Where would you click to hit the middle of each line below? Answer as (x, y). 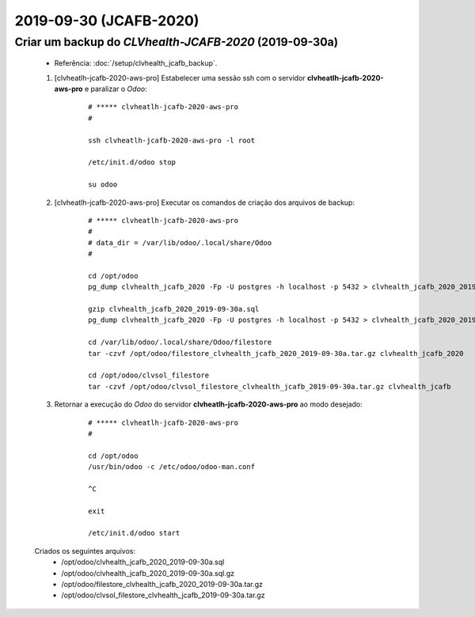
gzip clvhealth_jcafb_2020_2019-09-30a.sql (174, 309)
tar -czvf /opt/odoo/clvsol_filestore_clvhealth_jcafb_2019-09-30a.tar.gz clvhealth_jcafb (270, 386)
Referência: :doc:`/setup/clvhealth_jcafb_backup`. (136, 63)
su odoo (103, 185)
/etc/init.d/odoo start (134, 533)
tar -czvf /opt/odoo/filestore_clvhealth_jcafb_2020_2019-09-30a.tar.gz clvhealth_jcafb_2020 (276, 353)
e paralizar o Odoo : (116, 89)
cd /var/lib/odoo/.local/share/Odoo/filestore (180, 343)
